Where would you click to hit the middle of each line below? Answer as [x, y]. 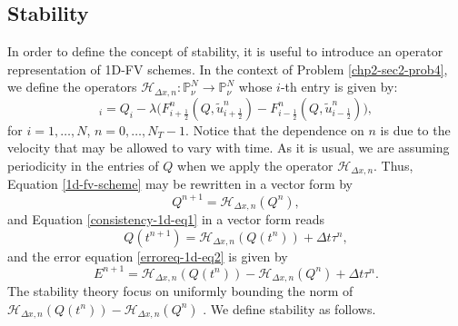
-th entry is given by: [339, 87]
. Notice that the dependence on [275, 129]
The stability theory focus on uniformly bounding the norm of [180, 291]
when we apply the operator [255, 166]
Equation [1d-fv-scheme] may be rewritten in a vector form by [180, 184]
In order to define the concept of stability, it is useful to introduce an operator [225, 51]
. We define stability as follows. [289, 308]
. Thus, [393, 166]
